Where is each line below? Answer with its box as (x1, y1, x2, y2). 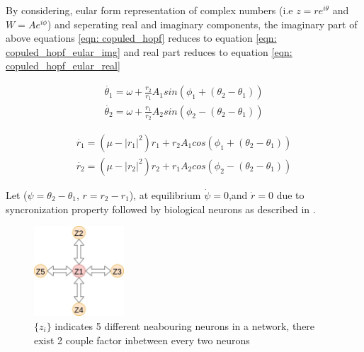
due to (276, 188, 305, 202)
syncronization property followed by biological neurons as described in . (6, 201, 316, 216)
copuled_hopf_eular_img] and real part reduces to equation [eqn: (6, 44, 292, 59)
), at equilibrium (129, 188, 201, 202)
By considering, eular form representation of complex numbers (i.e (6, 3, 293, 17)
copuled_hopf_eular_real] (6, 58, 120, 73)
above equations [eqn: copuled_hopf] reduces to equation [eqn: (6, 30, 277, 45)
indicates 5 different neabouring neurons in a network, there (55, 318, 315, 333)
